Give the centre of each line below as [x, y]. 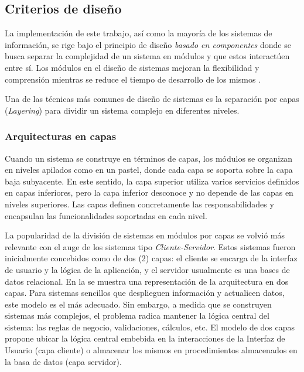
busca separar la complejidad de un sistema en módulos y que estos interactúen [147, 56]
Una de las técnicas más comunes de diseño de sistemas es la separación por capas [152, 99]
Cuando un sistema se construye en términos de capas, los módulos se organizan [149, 158]
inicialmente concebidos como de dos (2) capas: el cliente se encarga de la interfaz [151, 258]
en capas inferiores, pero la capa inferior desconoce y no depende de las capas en [149, 192]
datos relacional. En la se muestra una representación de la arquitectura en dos [147, 281]
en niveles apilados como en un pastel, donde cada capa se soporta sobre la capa [149, 170]
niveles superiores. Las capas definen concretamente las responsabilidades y [139, 204]
